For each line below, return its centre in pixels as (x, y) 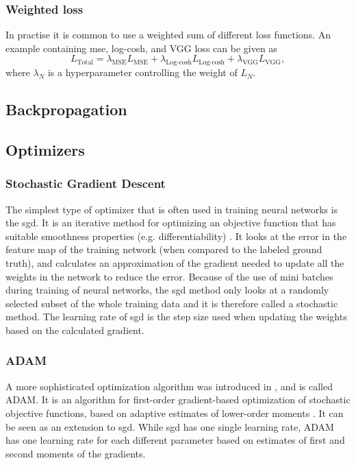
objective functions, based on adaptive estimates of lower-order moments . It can (175, 413)
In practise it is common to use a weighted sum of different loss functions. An (168, 35)
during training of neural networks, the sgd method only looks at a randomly (167, 290)
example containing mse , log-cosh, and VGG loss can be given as (141, 48)
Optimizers (45, 149)
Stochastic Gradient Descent (86, 183)
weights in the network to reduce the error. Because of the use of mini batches (169, 276)
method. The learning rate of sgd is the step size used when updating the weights (176, 317)
